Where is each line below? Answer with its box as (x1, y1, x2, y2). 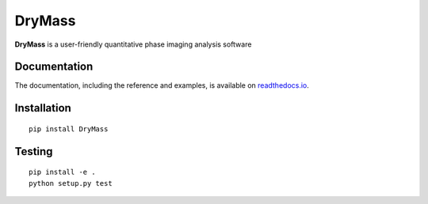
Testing (14, 145, 53, 158)
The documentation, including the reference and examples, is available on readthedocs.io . (14, 81, 309, 90)
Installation (14, 101, 71, 115)
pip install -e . (29, 168, 96, 177)
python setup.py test (29, 179, 113, 187)
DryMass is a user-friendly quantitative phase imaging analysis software (14, 40, 252, 49)
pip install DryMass (29, 124, 109, 134)
